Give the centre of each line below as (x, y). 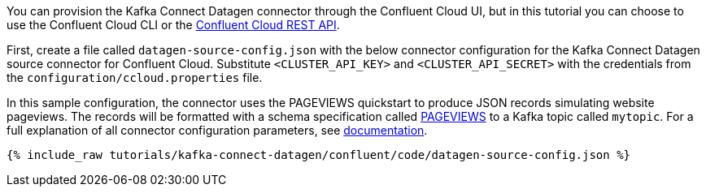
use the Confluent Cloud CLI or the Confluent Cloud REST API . (173, 25)
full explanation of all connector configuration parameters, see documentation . (217, 130)
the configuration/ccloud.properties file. (135, 77)
